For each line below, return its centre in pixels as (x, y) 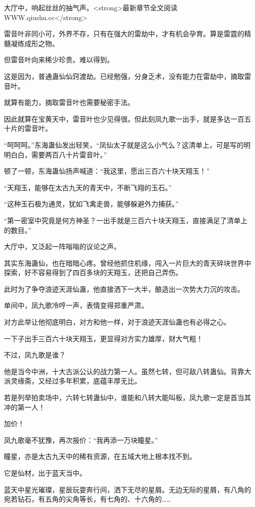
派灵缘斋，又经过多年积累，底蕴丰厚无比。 (73, 381)
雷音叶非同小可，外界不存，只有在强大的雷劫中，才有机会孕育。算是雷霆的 (124, 34)
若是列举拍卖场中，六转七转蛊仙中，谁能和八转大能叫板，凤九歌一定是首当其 (127, 397)
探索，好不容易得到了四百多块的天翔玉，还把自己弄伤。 (93, 272)
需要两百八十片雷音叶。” (69, 154)
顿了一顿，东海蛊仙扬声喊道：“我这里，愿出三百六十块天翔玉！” (107, 171)
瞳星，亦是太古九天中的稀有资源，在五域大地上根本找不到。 (100, 456)
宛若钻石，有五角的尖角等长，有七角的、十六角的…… (88, 499)
